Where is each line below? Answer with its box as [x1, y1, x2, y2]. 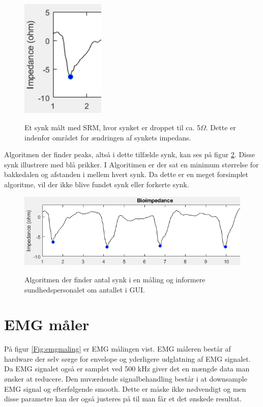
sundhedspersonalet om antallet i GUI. [24, 284, 145, 295]
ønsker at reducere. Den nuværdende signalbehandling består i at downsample [4, 373, 247, 384]
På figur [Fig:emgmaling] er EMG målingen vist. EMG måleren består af [4, 343, 231, 354]
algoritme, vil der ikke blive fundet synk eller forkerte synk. [4, 179, 189, 190]
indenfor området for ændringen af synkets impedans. [24, 132, 191, 142]
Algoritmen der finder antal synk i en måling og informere [24, 274, 206, 284]
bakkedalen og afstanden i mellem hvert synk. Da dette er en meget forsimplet [4, 169, 249, 180]
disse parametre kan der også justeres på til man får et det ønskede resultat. [4, 393, 242, 404]
